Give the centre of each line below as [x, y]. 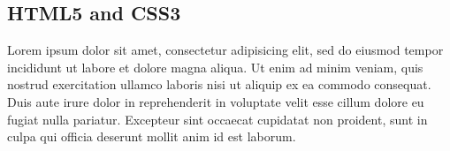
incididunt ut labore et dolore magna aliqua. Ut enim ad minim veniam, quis [215, 67]
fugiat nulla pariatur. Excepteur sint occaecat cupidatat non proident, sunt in [217, 119]
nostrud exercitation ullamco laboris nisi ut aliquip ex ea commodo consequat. [219, 84]
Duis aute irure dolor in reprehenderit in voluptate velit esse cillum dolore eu [216, 101]
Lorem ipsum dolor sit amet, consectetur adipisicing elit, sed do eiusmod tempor [225, 50]
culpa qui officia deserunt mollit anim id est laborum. [152, 136]
